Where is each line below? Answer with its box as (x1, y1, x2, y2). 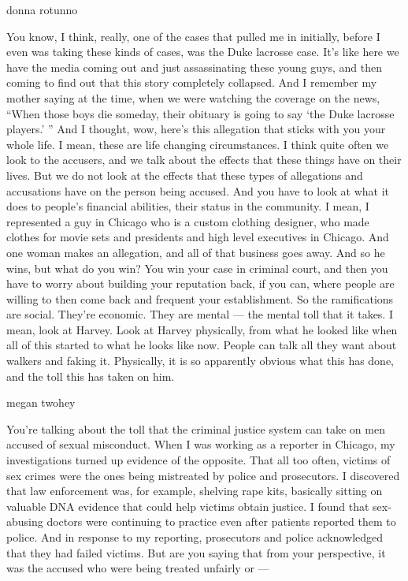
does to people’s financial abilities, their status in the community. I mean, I (6, 198, 369, 214)
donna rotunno (6, 2, 78, 17)
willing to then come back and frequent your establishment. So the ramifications (6, 290, 394, 307)
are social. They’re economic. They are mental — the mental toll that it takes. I (6, 306, 393, 322)
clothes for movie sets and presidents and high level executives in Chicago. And (6, 229, 389, 245)
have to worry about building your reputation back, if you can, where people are (6, 275, 395, 292)
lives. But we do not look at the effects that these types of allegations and (6, 166, 363, 183)
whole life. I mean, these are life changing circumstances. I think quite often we (6, 136, 389, 152)
